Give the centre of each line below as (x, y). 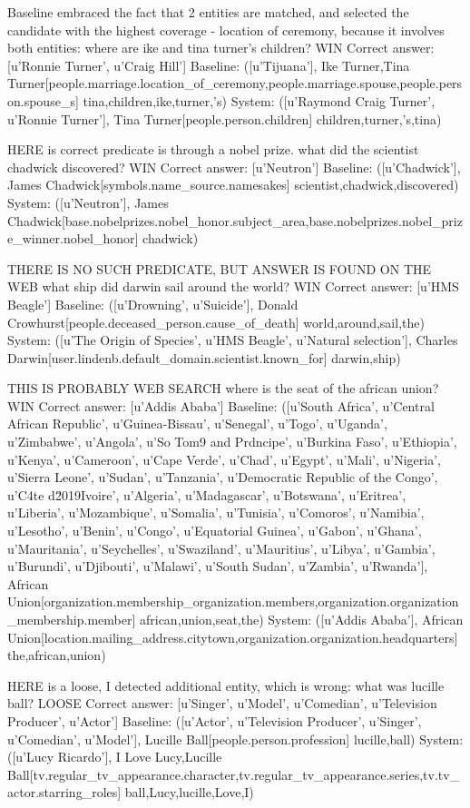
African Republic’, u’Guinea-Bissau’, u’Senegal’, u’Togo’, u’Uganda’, (197, 424)
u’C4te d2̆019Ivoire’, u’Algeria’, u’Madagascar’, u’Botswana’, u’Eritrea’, (207, 494)
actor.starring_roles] (64, 792)
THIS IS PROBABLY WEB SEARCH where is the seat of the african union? (223, 388)
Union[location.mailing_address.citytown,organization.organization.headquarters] (233, 637)
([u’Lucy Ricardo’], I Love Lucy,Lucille (115, 757)
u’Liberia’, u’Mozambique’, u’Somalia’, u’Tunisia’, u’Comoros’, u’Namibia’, (216, 512)
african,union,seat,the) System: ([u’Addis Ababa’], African (301, 619)
